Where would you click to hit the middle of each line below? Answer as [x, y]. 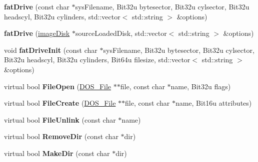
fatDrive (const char [37, 6]
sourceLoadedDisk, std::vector [121, 33]
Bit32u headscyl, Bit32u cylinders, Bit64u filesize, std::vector [97, 60]
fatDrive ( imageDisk [37, 33]
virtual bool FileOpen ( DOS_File [58, 86]
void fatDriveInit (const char [51, 50]
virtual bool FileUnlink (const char [60, 119]
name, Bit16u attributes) [213, 103]
